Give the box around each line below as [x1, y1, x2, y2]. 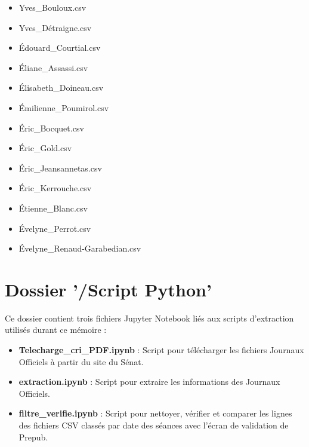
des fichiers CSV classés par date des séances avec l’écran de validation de [18, 419, 289, 431]
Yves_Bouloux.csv [18, 1, 86, 13]
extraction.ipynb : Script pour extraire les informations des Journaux [18, 375, 280, 388]
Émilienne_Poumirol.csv [18, 101, 109, 114]
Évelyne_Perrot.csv [18, 222, 91, 234]
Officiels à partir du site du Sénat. [18, 355, 144, 368]
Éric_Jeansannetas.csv [18, 161, 102, 174]
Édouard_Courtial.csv [18, 41, 101, 54]
